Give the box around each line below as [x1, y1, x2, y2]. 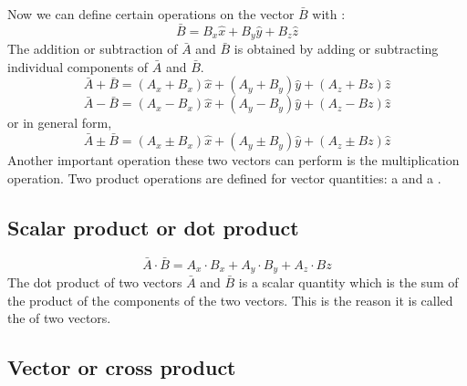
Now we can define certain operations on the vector [7, 5, 295, 23]
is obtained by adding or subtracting [233, 39, 439, 58]
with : [312, 5, 346, 23]
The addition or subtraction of [7, 39, 178, 58]
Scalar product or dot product [7, 213, 299, 241]
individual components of [7, 57, 149, 76]
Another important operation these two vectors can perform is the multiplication [7, 151, 460, 170]
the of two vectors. [7, 308, 111, 328]
